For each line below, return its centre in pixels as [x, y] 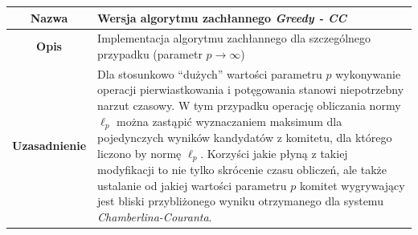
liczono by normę [139, 153]
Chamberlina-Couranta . [155, 216]
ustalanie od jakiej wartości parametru [192, 185]
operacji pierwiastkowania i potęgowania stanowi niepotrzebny [251, 89]
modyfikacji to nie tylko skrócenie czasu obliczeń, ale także [242, 170]
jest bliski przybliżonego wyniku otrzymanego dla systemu [240, 201]
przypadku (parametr [150, 53]
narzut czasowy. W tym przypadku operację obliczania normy [249, 105]
